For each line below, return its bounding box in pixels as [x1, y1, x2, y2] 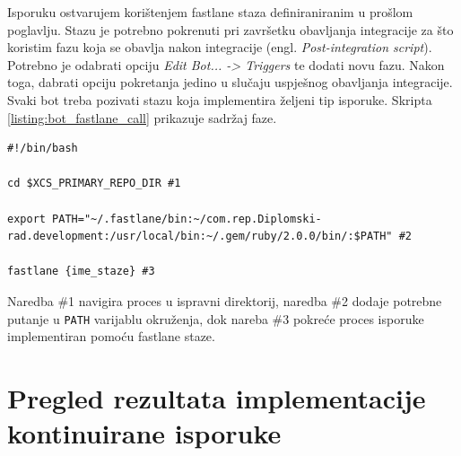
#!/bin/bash [7, 142, 78, 155]
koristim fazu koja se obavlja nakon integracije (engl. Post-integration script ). [7, 38, 432, 57]
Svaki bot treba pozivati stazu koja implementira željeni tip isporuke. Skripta [7, 90, 432, 109]
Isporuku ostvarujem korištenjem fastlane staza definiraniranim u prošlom [7, 3, 413, 21]
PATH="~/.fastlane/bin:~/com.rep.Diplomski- [52, 212, 322, 225]
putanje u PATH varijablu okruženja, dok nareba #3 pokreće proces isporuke [7, 309, 424, 328]
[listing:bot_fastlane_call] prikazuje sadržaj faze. [7, 108, 277, 127]
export [7, 212, 46, 225]
